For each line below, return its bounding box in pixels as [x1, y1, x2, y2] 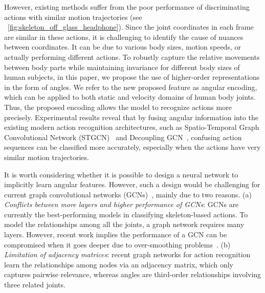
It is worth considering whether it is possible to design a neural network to [4, 169, 238, 179]
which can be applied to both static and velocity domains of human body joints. [4, 92, 256, 102]
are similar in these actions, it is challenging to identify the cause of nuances [4, 31, 244, 42]
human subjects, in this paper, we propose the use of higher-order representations [4, 72, 260, 82]
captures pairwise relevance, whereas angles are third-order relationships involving [4, 269, 261, 280]
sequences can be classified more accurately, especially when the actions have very [4, 142, 261, 152]
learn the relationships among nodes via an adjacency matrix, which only [4, 259, 233, 269]
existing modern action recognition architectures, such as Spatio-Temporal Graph [4, 122, 259, 132]
